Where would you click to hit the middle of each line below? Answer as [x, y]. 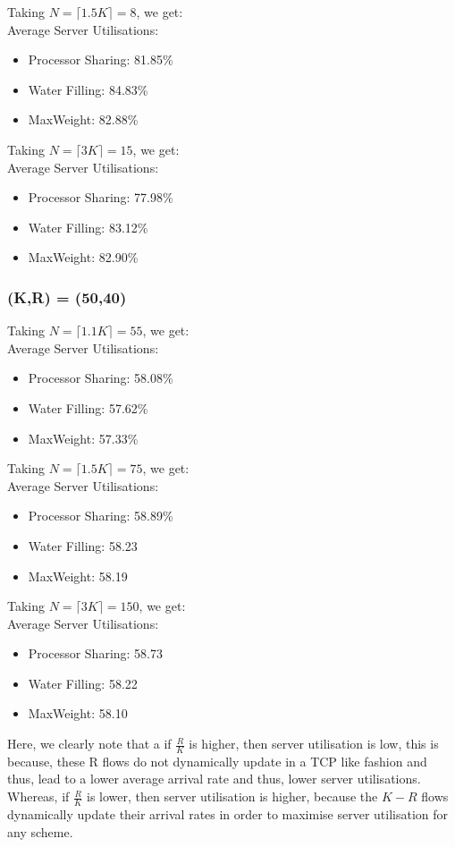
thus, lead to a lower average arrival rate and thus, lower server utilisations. [214, 779]
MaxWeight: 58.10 [78, 713]
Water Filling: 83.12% [88, 227]
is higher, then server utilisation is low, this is [314, 744]
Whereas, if [38, 796]
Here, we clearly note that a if [89, 744]
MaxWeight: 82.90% [83, 257]
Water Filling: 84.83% [88, 89]
